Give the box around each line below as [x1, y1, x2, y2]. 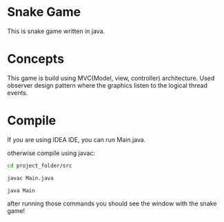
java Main [7, 187, 36, 194]
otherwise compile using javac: [7, 149, 95, 157]
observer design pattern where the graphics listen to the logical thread [7, 81, 208, 90]
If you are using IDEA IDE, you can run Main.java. [7, 135, 146, 143]
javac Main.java [7, 174, 54, 181]
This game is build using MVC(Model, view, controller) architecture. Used [7, 74, 215, 82]
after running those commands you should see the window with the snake [7, 199, 217, 208]
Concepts [7, 51, 64, 67]
